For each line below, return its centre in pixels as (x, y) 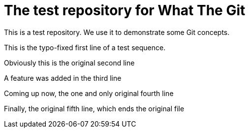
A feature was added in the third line (63, 78)
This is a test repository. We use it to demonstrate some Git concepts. (117, 32)
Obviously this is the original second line (69, 63)
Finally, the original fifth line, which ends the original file (94, 108)
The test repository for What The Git (125, 10)
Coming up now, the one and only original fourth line (89, 93)
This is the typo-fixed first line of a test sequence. (85, 47)
